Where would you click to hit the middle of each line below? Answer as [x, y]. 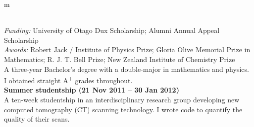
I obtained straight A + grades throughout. [68, 79]
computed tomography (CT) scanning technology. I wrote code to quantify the [123, 109]
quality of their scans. [37, 119]
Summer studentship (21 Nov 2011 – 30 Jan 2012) [92, 90]
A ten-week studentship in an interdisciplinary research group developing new [122, 99]
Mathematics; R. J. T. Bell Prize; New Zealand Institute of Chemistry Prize [120, 59]
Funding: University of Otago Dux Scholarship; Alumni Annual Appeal [112, 30]
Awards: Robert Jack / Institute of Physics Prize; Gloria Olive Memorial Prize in [127, 49]
